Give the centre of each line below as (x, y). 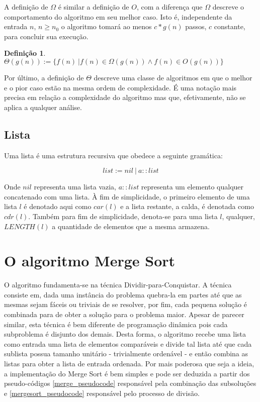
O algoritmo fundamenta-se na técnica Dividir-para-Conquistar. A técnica (118, 285)
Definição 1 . (25, 53)
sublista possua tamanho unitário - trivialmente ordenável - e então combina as (126, 354)
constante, (230, 26)
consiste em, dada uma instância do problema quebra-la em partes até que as (123, 294)
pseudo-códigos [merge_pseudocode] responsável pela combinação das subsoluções (130, 383)
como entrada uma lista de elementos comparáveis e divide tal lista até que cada (128, 343)
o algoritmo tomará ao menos (106, 26)
